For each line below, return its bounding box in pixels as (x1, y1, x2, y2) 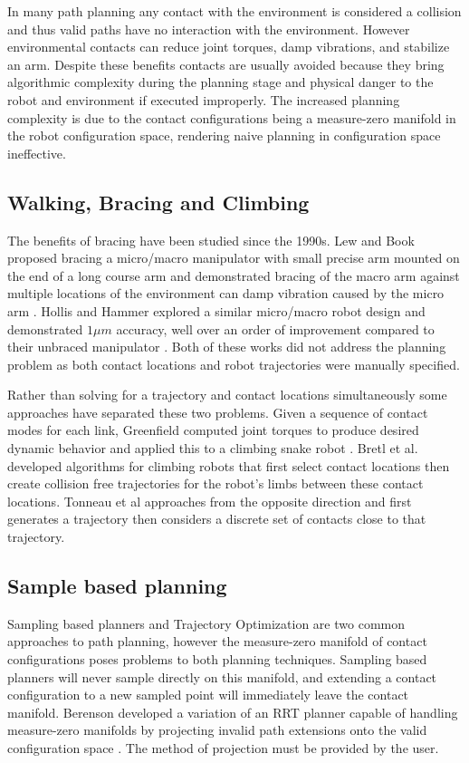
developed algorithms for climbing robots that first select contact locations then (7, 456, 450, 475)
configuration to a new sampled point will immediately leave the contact (7, 685, 409, 704)
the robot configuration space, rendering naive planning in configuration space (7, 126, 441, 145)
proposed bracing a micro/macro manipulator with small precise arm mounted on (7, 248, 460, 267)
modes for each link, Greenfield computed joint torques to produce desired (7, 420, 419, 439)
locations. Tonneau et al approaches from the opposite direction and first (7, 491, 412, 510)
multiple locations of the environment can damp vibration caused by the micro (7, 284, 445, 303)
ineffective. (7, 143, 66, 162)
